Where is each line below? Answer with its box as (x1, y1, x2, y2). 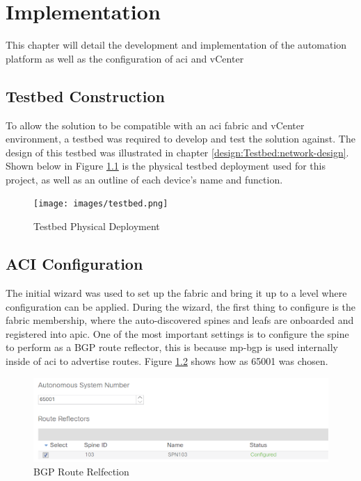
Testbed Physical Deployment (33, 219, 160, 234)
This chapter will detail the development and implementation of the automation (6, 38, 347, 52)
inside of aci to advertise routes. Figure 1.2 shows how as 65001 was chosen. (6, 353, 328, 368)
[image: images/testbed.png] (33, 199, 168, 209)
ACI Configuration (6, 253, 143, 275)
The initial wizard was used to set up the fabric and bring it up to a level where (6, 285, 347, 300)
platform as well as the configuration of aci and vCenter (6, 51, 244, 65)
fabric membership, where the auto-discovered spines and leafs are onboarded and (6, 313, 354, 327)
